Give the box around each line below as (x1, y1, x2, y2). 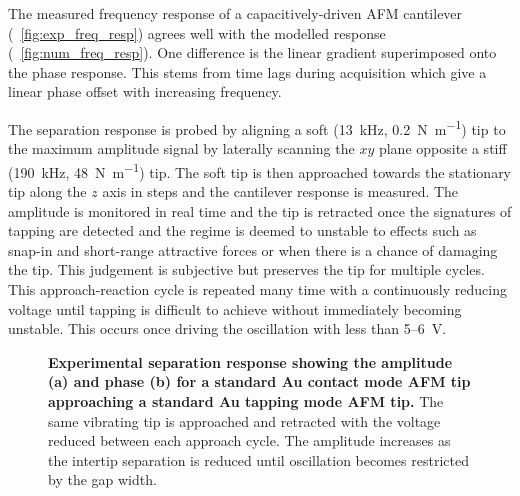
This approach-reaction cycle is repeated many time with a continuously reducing (8, 279, 507, 300)
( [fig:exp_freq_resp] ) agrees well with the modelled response (8, 22, 386, 43)
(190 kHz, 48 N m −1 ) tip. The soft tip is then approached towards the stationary (8, 158, 512, 182)
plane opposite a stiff (378, 138, 507, 159)
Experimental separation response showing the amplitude (48, 351, 453, 372)
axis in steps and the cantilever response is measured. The (102, 181, 459, 202)
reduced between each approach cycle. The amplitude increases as (48, 430, 451, 451)
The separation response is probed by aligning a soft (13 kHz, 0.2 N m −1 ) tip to (8, 115, 506, 139)
